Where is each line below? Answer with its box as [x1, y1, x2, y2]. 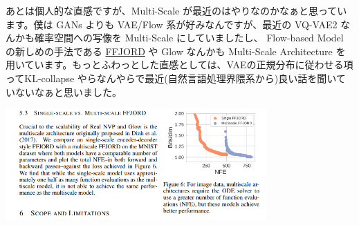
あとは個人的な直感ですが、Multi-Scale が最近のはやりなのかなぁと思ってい [6, 3, 347, 17]
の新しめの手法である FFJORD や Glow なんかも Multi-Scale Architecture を [6, 43, 346, 58]
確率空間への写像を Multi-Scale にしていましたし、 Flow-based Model [34, 30, 344, 45]
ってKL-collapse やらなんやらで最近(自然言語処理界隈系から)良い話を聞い [6, 70, 336, 85]
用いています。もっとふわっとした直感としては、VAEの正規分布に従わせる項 [6, 57, 353, 72]
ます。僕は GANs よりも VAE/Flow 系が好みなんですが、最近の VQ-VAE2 [6, 17, 338, 31]
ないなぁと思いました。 [15, 84, 122, 99]
